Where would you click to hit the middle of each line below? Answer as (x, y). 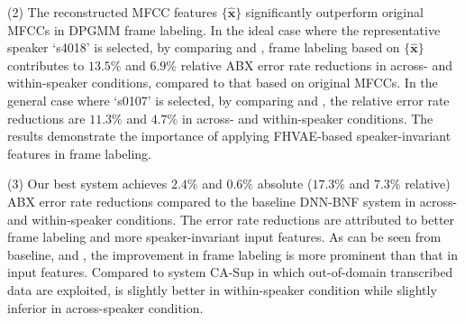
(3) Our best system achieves (87, 184)
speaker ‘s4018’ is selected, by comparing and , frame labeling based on (204, 47)
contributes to (46, 65)
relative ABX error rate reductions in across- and (316, 65)
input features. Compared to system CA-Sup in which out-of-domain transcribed (230, 272)
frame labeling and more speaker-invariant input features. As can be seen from (224, 237)
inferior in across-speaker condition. (105, 307)
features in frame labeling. (80, 153)
